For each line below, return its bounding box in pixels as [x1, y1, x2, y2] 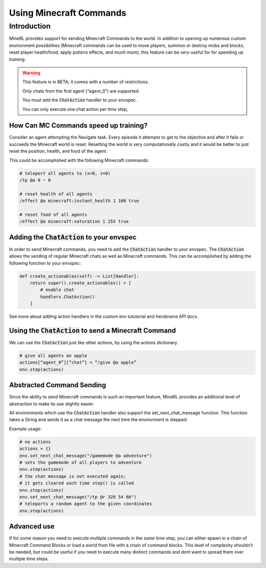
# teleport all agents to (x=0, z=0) [19, 170, 111, 176]
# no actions [19, 439, 51, 444]
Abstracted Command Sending [9, 381, 106, 389]
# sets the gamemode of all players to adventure [19, 460, 142, 466]
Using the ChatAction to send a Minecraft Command [9, 326, 176, 334]
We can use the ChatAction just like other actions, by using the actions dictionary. [9, 340, 178, 346]
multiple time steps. [9, 556, 49, 562]
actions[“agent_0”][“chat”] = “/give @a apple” [19, 360, 136, 366]
